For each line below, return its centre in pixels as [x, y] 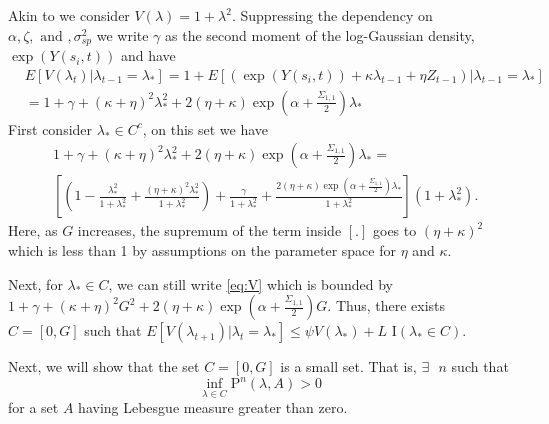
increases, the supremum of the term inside [209, 230]
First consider [50, 128]
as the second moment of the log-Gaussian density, [320, 34]
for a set [33, 407]
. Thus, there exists [386, 305]
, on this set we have [205, 128]
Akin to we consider [69, 15]
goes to [395, 230]
